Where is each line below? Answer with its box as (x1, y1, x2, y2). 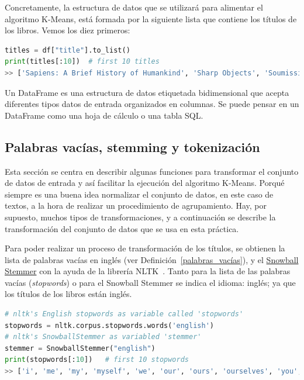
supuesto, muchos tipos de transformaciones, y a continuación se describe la (5, 210, 276, 223)
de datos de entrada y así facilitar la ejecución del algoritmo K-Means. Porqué (5, 177, 285, 189)
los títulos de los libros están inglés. (5, 288, 132, 300)
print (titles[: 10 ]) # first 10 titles (5, 57, 160, 66)
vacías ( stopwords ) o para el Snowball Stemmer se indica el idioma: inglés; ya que (5, 276, 296, 288)
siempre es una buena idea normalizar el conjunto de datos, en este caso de (5, 188, 274, 200)
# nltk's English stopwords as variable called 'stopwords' (5, 310, 244, 319)
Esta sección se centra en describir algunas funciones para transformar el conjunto (5, 165, 299, 177)
